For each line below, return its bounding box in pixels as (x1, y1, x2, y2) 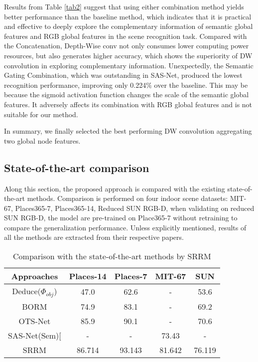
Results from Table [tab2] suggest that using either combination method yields (4, 1, 244, 11)
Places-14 (69, 270, 107, 282)
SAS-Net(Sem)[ (8, 330, 61, 342)
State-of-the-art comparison (4, 160, 149, 175)
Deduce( (12, 285, 41, 297)
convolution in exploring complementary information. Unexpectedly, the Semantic (4, 60, 254, 70)
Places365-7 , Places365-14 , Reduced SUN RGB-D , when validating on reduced (15, 202, 255, 213)
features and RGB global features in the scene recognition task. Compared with (4, 30, 247, 41)
